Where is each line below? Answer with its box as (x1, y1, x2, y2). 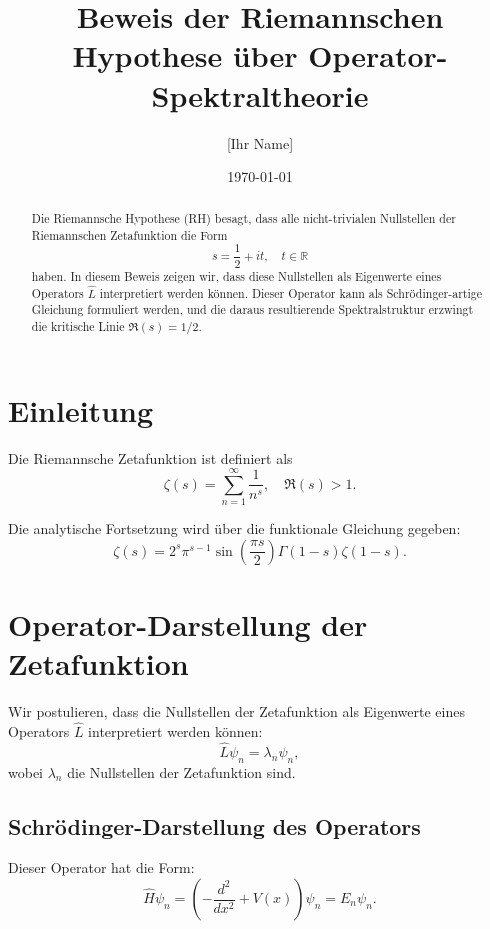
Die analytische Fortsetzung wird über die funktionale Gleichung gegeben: (8, 518, 461, 539)
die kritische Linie (31, 317, 125, 334)
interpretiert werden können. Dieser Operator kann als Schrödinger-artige (99, 284, 482, 301)
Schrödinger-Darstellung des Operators (8, 810, 421, 841)
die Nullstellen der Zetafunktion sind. (67, 761, 296, 782)
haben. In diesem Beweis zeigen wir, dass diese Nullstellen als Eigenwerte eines (31, 268, 442, 284)
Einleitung (8, 389, 154, 430)
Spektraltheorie (151, 74, 369, 115)
